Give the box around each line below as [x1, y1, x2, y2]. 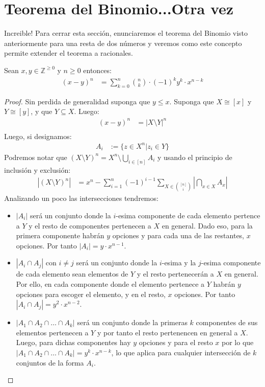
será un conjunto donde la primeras [77, 317, 188, 328]
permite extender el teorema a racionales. [4, 48, 133, 58]
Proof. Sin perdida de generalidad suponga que [4, 96, 150, 106]
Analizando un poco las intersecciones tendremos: [4, 193, 158, 203]
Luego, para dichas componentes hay [16, 337, 131, 348]
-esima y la [162, 257, 196, 268]
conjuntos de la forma [16, 357, 84, 368]
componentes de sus [196, 317, 258, 328]
